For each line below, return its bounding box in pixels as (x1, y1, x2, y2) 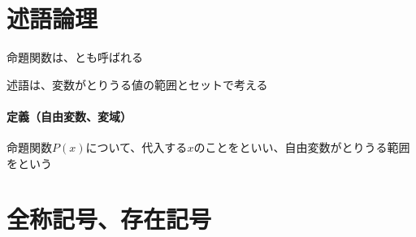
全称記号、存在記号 (6, 202, 212, 235)
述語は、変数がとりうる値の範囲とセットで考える (6, 75, 268, 93)
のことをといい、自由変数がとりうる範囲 (193, 139, 410, 156)
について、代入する (85, 139, 188, 156)
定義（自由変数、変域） (6, 107, 132, 124)
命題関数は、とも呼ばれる (6, 49, 143, 66)
